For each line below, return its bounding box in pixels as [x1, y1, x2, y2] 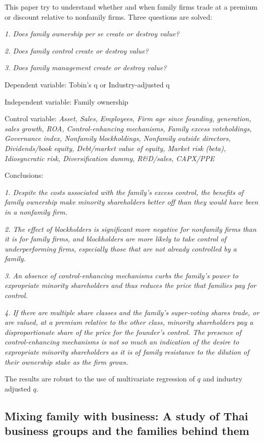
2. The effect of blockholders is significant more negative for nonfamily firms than [5, 223, 256, 234]
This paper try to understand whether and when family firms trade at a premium [5, 2, 257, 12]
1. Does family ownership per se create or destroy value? [5, 28, 180, 39]
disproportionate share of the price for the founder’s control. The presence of [5, 326, 242, 337]
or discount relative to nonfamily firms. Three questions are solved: [5, 11, 212, 22]
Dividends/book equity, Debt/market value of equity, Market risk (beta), [5, 142, 226, 153]
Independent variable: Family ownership [5, 96, 128, 107]
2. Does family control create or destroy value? [5, 45, 149, 56]
